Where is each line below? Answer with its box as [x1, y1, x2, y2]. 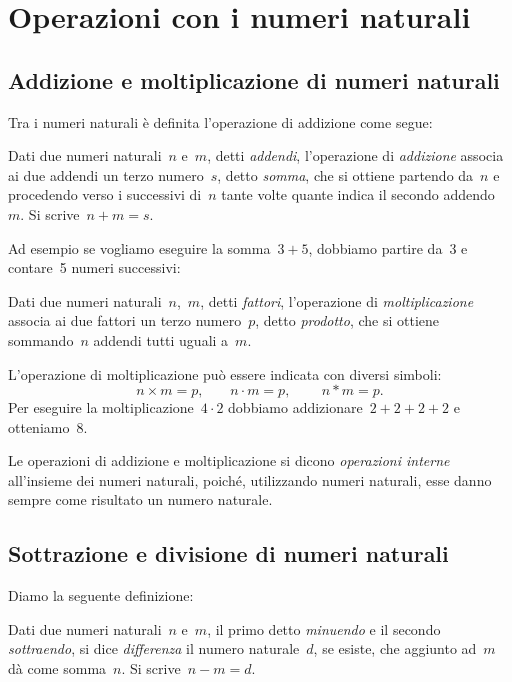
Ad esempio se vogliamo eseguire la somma [8, 237, 271, 258]
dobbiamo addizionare [228, 397, 363, 418]
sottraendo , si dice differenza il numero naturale [8, 638, 300, 659]
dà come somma [8, 658, 107, 679]
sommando [8, 329, 74, 350]
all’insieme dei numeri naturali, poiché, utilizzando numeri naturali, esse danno [8, 469, 492, 490]
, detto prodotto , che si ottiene [255, 310, 440, 331]
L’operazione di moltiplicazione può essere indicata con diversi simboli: [8, 363, 442, 384]
